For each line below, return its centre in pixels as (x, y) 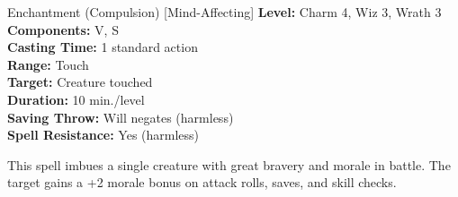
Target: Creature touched (80, 82)
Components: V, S (63, 29)
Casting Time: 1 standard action (103, 47)
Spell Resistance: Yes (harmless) (103, 135)
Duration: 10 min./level (76, 99)
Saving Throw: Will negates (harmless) (121, 117)
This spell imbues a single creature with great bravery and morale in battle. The (229, 164)
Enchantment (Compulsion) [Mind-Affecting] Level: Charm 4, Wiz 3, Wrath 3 (225, 12)
